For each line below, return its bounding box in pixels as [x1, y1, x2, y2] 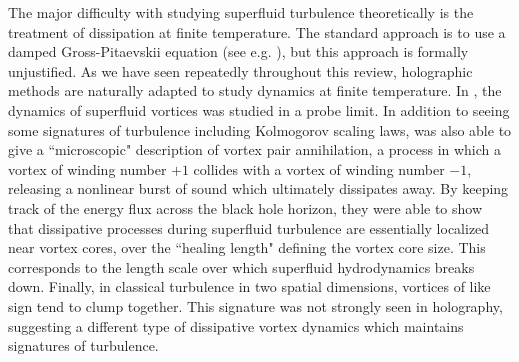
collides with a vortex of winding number [193, 158, 445, 179]
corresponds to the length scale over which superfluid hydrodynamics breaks [8, 256, 475, 277]
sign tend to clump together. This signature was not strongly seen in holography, [8, 295, 503, 316]
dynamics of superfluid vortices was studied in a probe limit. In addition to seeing [8, 99, 510, 120]
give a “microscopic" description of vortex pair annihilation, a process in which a [8, 139, 502, 160]
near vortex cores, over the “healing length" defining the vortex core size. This [8, 237, 486, 258]
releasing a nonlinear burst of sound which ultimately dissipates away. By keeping [8, 178, 509, 199]
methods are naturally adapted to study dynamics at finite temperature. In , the [8, 80, 502, 101]
